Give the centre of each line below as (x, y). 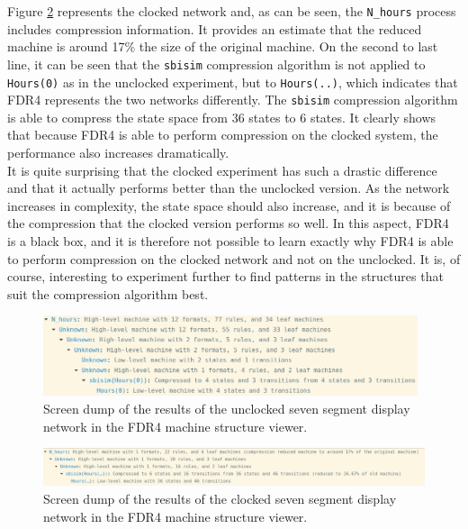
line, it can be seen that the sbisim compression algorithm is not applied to (216, 64)
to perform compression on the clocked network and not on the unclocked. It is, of (234, 258)
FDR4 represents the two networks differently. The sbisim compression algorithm (233, 100)
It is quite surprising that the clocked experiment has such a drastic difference (222, 170)
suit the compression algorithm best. (108, 293)
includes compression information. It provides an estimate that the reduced (215, 28)
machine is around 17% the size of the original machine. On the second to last (223, 46)
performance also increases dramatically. (118, 152)
